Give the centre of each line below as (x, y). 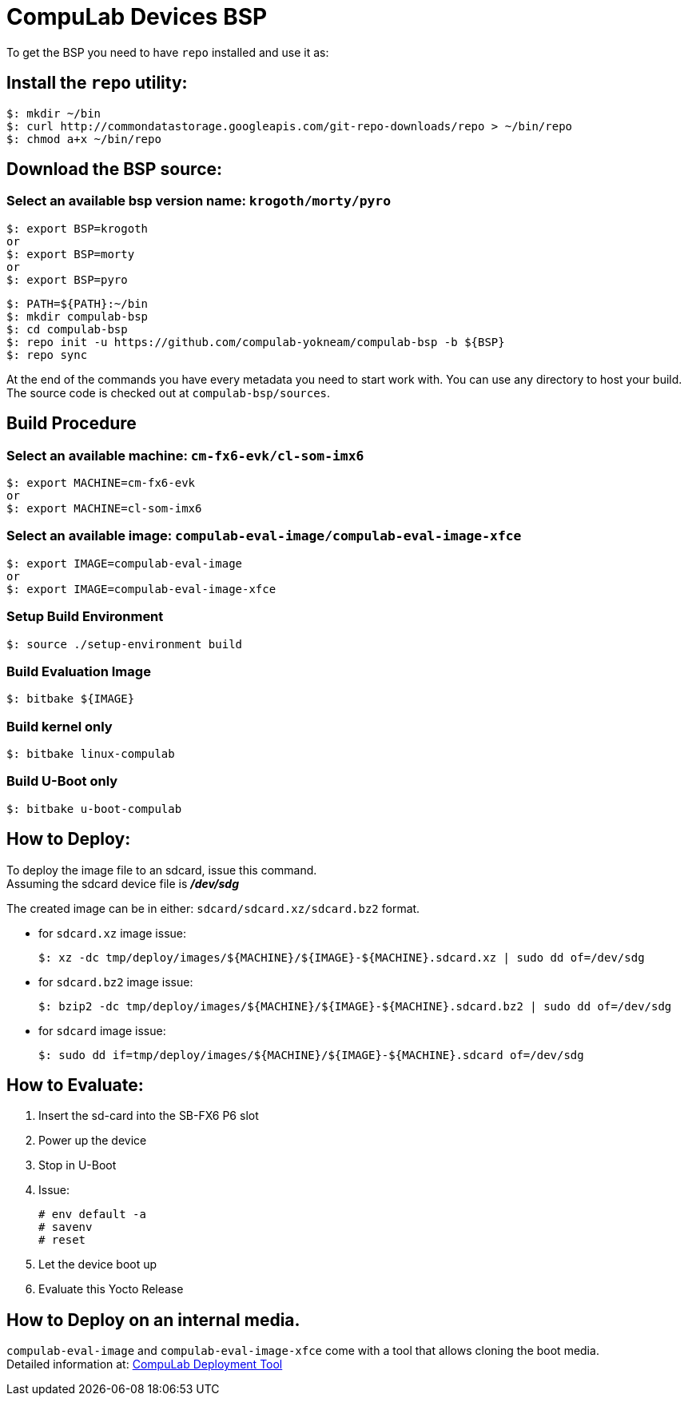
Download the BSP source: (115, 169)
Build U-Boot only (62, 781)
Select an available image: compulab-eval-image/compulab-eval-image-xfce (264, 536)
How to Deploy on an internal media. (153, 1320)
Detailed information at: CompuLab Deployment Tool (145, 1364)
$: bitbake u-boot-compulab (94, 809)
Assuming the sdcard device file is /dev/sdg (123, 883)
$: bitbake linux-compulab (91, 754)
